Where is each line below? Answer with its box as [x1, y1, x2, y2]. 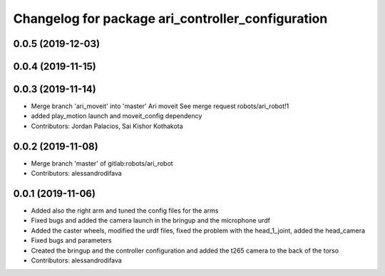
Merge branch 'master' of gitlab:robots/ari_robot [31, 159, 174, 167]
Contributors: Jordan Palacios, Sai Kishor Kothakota [31, 122, 183, 130]
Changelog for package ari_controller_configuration [13, 11, 328, 26]
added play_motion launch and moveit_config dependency [31, 112, 202, 120]
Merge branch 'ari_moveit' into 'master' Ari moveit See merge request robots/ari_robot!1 [31, 102, 289, 110]
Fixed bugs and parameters [31, 236, 112, 245]
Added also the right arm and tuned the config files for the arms [31, 206, 219, 215]
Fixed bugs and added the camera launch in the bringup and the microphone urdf [31, 216, 271, 225]
